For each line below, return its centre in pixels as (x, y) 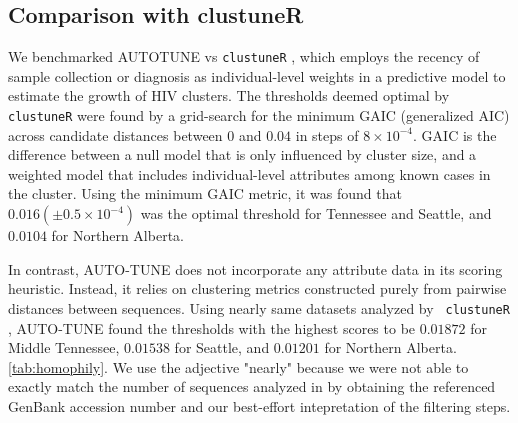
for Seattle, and (222, 347)
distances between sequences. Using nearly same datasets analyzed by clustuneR (259, 307)
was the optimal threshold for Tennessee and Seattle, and (316, 213)
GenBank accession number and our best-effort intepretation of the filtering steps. (259, 405)
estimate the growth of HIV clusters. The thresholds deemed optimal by (229, 95)
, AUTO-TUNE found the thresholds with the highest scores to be (212, 327)
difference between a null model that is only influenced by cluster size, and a (242, 154)
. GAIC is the (455, 134)
